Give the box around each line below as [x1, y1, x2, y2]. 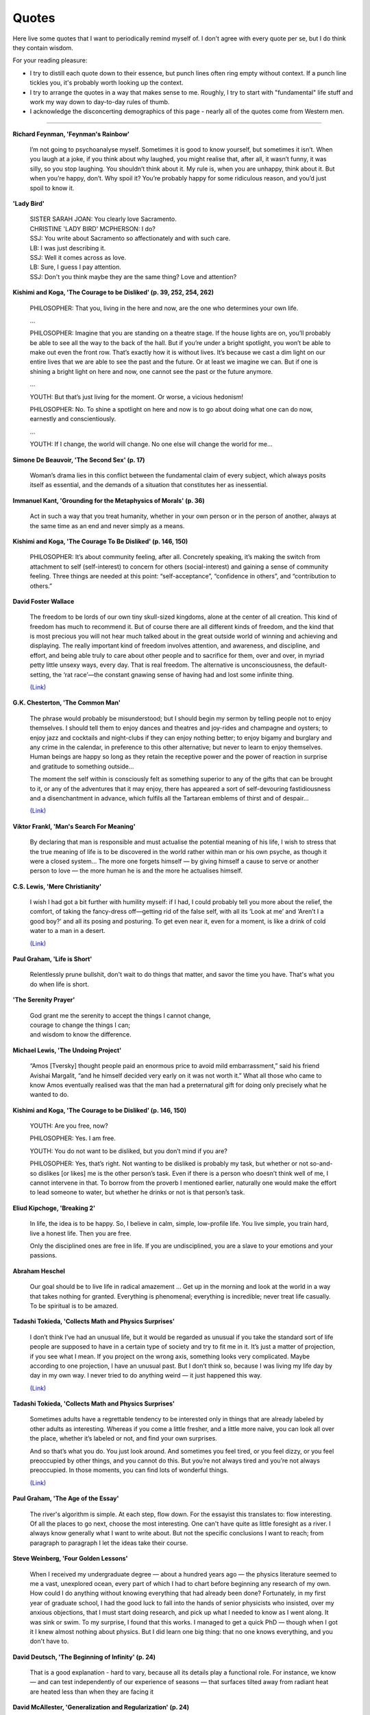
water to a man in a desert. [29, 927, 106, 935]
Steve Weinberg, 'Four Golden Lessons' [12, 1554, 128, 1563]
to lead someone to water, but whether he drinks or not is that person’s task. [29, 1188, 245, 1196]
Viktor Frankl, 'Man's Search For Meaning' [12, 822, 136, 830]
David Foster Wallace [12, 597, 75, 605]
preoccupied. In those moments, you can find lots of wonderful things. [29, 1466, 229, 1474]
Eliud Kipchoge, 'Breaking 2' [12, 1204, 96, 1212]
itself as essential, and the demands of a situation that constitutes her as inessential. [29, 481, 268, 489]
